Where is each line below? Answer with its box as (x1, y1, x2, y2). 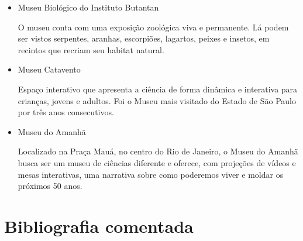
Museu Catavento (18, 63, 81, 75)
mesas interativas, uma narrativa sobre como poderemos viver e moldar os (18, 168, 284, 180)
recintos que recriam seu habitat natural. (18, 43, 164, 56)
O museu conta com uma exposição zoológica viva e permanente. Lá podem (18, 20, 289, 33)
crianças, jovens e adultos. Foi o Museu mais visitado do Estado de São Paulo (18, 94, 297, 106)
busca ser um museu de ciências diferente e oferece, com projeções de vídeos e (18, 156, 296, 168)
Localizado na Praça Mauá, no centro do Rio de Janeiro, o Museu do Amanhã (18, 145, 298, 157)
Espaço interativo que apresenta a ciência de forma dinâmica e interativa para (18, 82, 298, 95)
